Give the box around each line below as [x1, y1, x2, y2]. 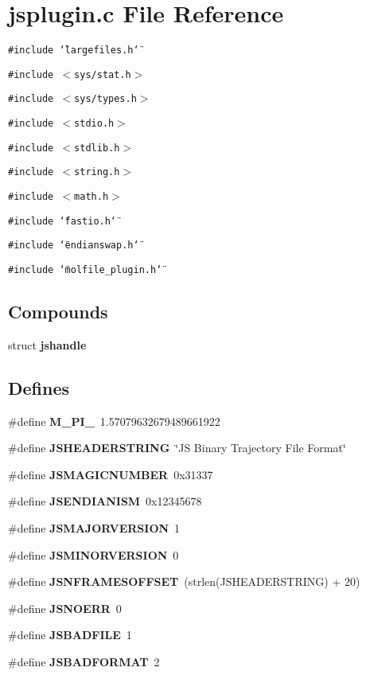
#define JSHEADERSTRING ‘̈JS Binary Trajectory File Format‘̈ [8, 439, 346, 456]
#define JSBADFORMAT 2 [8, 654, 160, 670]
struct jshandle [8, 336, 87, 353]
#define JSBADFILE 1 [8, 626, 132, 643]
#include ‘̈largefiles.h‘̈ [8, 45, 139, 57]
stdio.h [74, 118, 115, 130]
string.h [74, 166, 120, 178]
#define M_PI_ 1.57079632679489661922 [8, 412, 220, 429]
